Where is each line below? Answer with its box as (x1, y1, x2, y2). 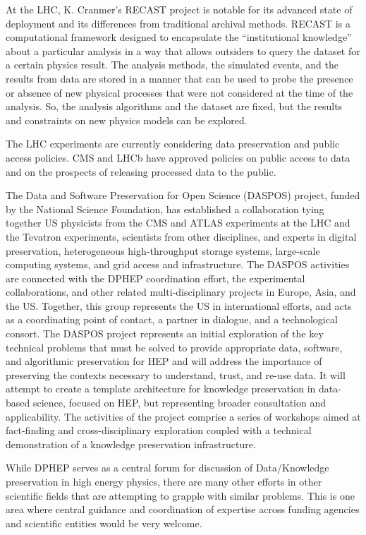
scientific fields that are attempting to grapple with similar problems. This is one (6, 488, 355, 503)
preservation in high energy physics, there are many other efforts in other (6, 474, 322, 488)
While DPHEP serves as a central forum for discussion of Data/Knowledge (6, 460, 329, 475)
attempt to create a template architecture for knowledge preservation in (6, 381, 316, 396)
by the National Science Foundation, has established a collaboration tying (6, 201, 324, 216)
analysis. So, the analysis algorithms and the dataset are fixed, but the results (6, 99, 343, 114)
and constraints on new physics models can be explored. (6, 112, 248, 127)
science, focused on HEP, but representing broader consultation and (32, 395, 327, 410)
